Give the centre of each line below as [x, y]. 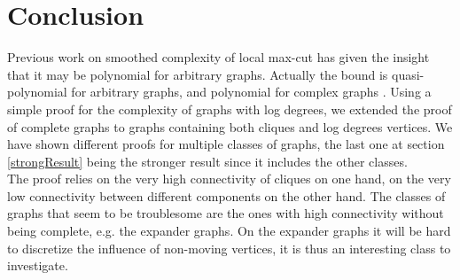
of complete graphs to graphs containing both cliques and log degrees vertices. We [230, 126]
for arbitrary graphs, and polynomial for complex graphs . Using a [251, 92]
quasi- [408, 74]
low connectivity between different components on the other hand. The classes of [226, 195]
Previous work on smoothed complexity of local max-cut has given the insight [218, 57]
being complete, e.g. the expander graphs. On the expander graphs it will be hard [229, 231]
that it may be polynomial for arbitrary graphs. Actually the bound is [198, 74]
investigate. [38, 265]
